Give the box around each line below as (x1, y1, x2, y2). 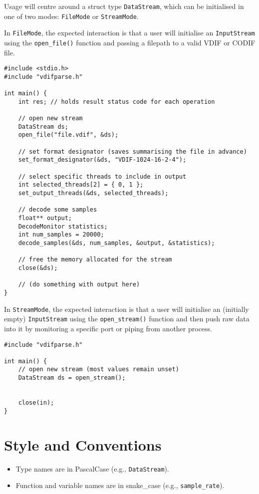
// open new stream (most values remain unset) (18, 366, 179, 373)
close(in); (18, 399, 54, 407)
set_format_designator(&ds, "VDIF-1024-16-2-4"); (18, 156, 187, 164)
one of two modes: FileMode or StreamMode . (4, 10, 139, 21)
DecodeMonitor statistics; (18, 223, 108, 230)
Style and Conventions (4, 434, 162, 455)
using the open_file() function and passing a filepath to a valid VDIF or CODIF (4, 37, 256, 47)
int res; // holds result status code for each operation (18, 98, 215, 105)
